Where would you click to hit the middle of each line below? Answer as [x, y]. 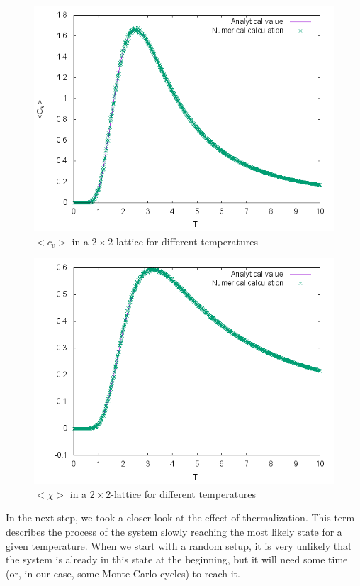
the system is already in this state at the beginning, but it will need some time [177, 559]
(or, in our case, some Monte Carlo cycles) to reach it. [123, 573]
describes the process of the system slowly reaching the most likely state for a [174, 531]
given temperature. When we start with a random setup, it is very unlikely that [179, 545]
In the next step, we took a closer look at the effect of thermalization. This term [180, 518]
